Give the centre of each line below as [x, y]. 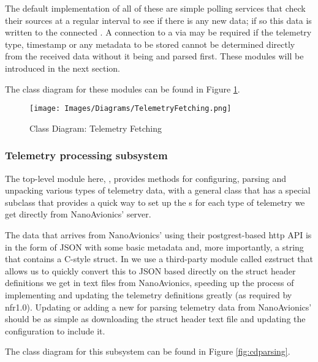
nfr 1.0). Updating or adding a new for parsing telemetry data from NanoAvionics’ [158, 307]
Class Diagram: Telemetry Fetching [96, 128]
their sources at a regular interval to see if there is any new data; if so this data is [158, 20]
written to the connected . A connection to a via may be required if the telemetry [158, 32]
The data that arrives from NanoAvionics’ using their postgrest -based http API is [158, 235]
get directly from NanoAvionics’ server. [78, 214]
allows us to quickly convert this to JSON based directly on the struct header [150, 270]
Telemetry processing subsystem [86, 155]
